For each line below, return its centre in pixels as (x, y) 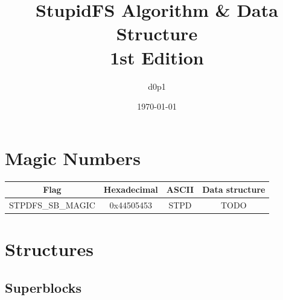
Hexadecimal (131, 189)
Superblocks (43, 287)
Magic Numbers (73, 158)
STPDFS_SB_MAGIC (52, 205)
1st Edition (157, 57)
